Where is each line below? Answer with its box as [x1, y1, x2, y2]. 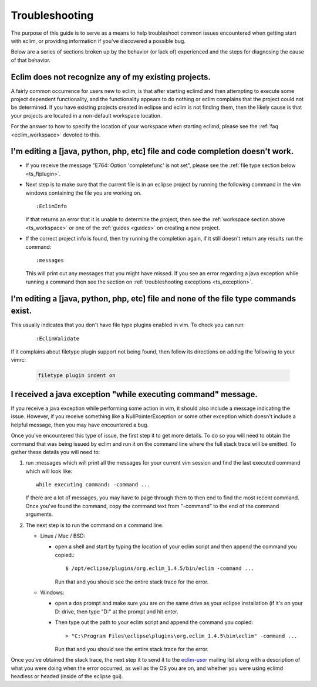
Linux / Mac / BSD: [40, 532, 86, 539]
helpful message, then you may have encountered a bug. [11, 421, 149, 428]
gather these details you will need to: [11, 448, 100, 455]
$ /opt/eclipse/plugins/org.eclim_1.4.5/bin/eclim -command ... [65, 565, 255, 572]
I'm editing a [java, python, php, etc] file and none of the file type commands [11, 294, 296, 304]
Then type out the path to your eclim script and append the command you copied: [55, 619, 254, 626]
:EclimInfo [36, 203, 68, 210]
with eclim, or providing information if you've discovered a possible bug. [11, 37, 186, 44]
